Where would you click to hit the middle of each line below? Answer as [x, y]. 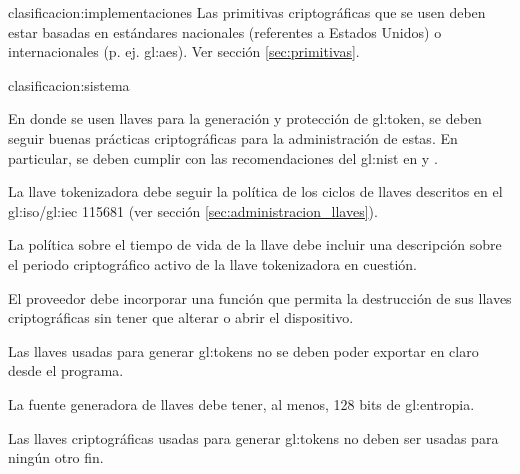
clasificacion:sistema [69, 84]
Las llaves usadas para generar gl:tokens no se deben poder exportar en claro [243, 350]
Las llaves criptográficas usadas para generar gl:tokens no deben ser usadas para [253, 437]
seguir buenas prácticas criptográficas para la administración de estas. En [233, 137]
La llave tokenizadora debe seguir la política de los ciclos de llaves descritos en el [255, 191]
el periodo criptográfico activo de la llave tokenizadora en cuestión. [212, 263]
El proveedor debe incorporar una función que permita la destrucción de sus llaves [260, 297]
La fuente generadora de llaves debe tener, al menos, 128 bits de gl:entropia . [241, 403]
